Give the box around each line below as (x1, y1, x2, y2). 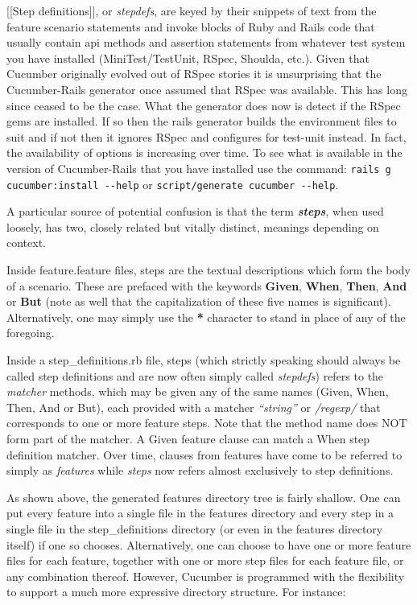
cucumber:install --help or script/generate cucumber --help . (6, 175, 339, 192)
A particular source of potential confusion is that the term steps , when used (6, 203, 384, 220)
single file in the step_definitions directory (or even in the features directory (6, 520, 383, 537)
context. (6, 234, 46, 251)
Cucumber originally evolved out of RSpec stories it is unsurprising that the (6, 65, 382, 82)
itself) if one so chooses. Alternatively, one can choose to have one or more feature (6, 536, 411, 553)
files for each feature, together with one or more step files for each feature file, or (6, 552, 404, 569)
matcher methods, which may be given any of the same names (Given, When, (6, 383, 389, 400)
